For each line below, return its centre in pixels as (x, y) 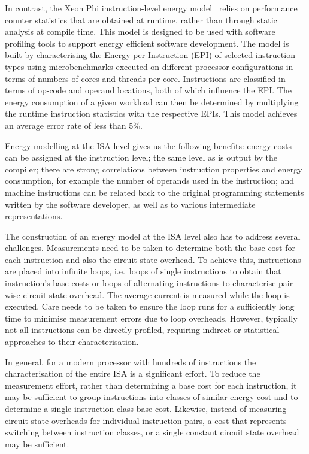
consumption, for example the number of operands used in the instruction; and (150, 181)
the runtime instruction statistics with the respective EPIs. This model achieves (151, 113)
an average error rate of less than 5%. (74, 125)
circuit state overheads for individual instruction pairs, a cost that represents (146, 420)
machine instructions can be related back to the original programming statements (154, 192)
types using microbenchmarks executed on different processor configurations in (149, 66)
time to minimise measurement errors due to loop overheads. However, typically (151, 318)
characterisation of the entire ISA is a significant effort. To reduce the (133, 373)
